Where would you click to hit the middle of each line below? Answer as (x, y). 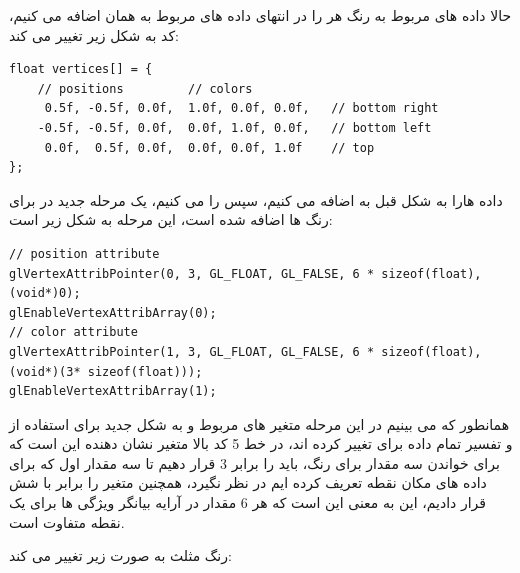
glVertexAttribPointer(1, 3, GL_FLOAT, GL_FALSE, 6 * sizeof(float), (245, 351)
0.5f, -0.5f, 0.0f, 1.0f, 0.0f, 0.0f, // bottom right (241, 108)
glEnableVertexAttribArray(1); (113, 391)
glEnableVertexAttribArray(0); (113, 312)
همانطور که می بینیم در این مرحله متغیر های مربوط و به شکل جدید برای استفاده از (259, 423)
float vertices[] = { (81, 69)
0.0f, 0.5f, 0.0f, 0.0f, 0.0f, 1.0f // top (209, 147)
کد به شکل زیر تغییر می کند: (94, 34)
